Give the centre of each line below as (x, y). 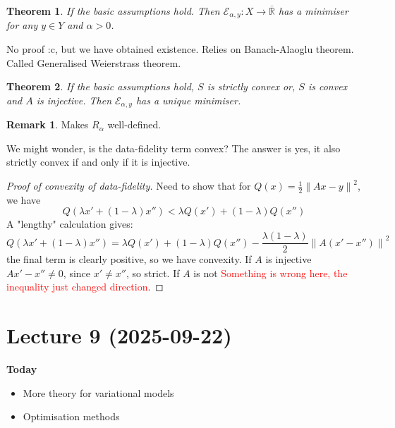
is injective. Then (74, 100)
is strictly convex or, (251, 86)
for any (22, 25)
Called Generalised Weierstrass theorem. (94, 62)
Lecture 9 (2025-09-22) (119, 335)
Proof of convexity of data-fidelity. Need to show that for (129, 186)
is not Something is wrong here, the (271, 273)
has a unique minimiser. (188, 100)
